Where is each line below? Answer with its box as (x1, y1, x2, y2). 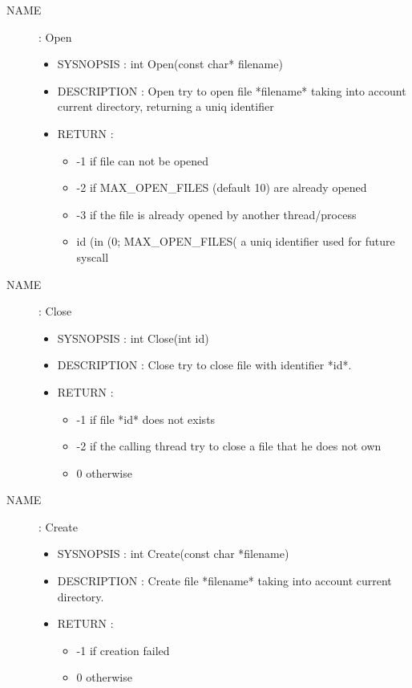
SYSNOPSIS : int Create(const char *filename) (57, 545, 289, 562)
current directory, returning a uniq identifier (57, 98, 274, 115)
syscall (76, 248, 109, 265)
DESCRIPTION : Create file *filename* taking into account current (57, 572, 392, 589)
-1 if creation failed (76, 641, 170, 658)
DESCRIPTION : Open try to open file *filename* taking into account (57, 82, 406, 99)
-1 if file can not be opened (76, 152, 209, 169)
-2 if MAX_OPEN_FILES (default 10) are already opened (76, 179, 367, 196)
